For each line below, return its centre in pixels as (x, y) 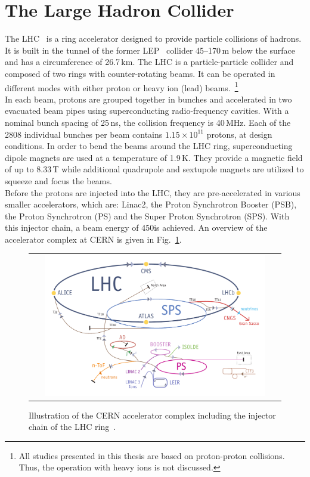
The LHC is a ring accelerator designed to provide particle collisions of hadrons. (153, 38)
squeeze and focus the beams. (58, 180)
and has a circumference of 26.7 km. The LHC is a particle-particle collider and (149, 62)
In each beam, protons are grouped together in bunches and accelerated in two (148, 99)
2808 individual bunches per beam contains (84, 134)
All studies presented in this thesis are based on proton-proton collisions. (152, 455)
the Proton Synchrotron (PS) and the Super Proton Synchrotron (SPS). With (147, 216)
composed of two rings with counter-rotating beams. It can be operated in (140, 73)
